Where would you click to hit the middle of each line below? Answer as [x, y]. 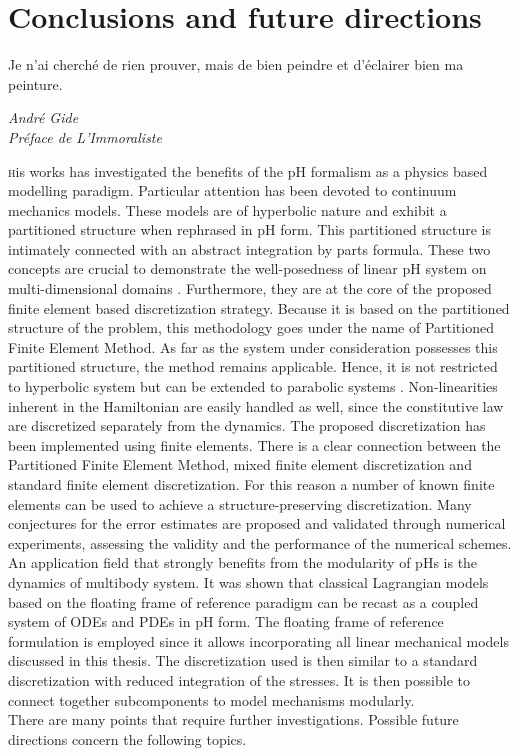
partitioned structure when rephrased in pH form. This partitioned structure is [250, 229]
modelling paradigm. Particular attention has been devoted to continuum [232, 190]
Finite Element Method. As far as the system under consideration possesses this [253, 346]
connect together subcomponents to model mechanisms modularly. [211, 699]
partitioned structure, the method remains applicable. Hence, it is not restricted [253, 366]
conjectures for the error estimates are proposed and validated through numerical [257, 523]
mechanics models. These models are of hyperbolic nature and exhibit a [227, 209]
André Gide [43, 117]
